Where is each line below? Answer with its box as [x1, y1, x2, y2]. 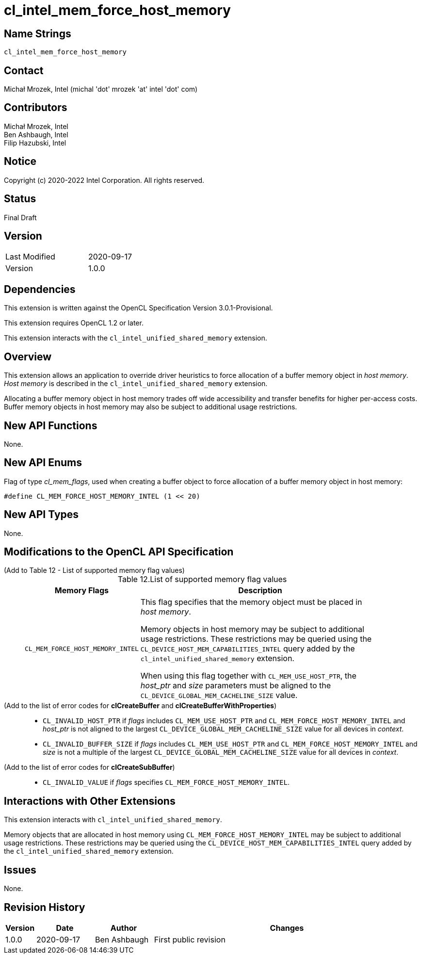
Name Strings [4, 27, 71, 40]
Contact [4, 64, 44, 77]
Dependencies [4, 283, 76, 295]
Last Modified [5, 252, 55, 262]
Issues [4, 863, 36, 876]
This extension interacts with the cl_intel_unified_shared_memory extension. [4, 334, 267, 342]
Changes [270, 923, 304, 933]
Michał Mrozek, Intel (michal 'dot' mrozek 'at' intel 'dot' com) [4, 85, 198, 94]
